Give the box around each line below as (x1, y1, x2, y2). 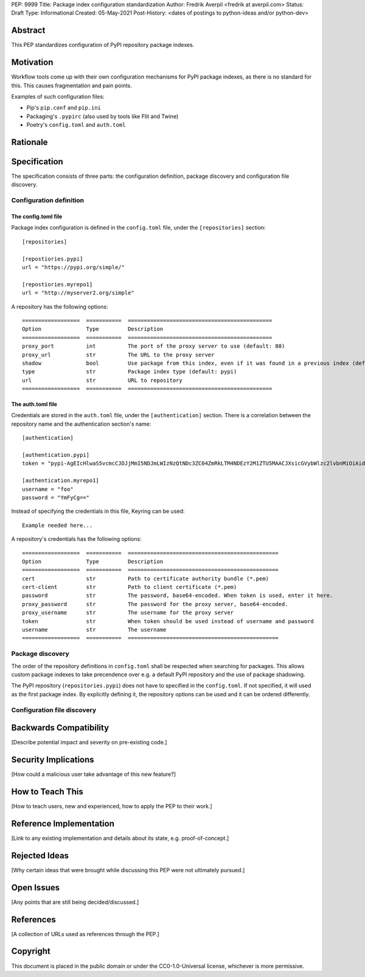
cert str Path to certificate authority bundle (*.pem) (22, 575, 269, 582)
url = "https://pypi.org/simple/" (22, 264, 125, 270)
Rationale (11, 137, 48, 147)
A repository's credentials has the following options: (11, 535, 142, 543)
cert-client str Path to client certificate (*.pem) (22, 584, 237, 591)
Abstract (11, 25, 46, 36)
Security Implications (11, 755, 94, 765)
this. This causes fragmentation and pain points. (11, 82, 132, 89)
